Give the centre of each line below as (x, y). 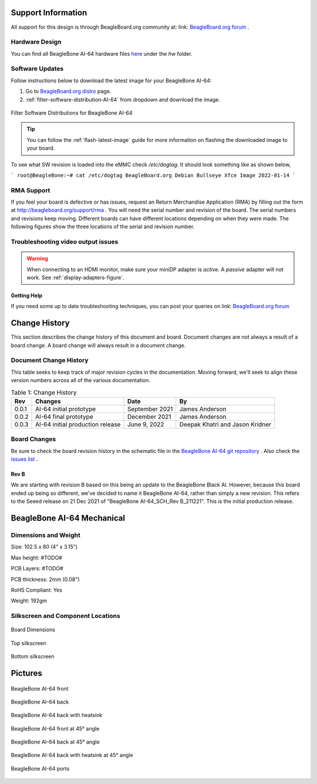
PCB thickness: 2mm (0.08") (45, 579)
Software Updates (37, 69)
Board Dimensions (33, 630)
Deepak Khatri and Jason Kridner (225, 424)
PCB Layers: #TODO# (37, 569)
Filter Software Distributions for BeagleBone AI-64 (72, 113)
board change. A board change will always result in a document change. (98, 345)
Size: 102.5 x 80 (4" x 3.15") (44, 547)
